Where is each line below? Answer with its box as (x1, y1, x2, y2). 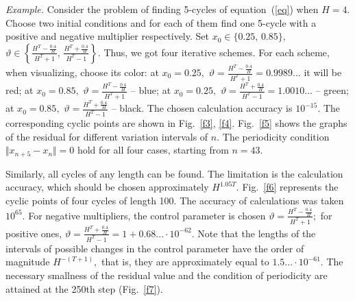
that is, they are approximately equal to (101, 254, 269, 269)
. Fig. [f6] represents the (236, 180, 339, 194)
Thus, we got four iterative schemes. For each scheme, (103, 45, 330, 59)
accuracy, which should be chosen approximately (5, 180, 209, 194)
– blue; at (130, 83, 171, 97)
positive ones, (5, 226, 62, 240)
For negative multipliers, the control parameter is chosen (28, 208, 266, 222)
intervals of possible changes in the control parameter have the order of (5, 241, 304, 255)
